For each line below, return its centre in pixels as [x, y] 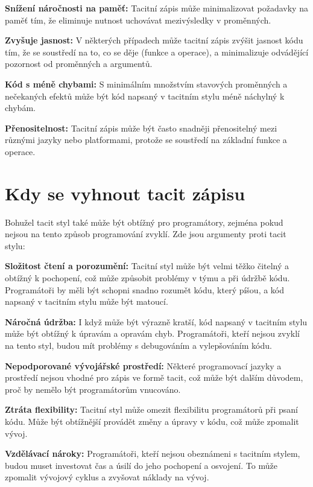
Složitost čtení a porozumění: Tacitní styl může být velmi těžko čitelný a [147, 266]
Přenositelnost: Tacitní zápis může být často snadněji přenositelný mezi [141, 128]
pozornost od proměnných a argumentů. [79, 64]
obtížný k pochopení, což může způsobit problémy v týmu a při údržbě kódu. [147, 278]
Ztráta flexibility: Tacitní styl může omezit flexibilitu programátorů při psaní [151, 409]
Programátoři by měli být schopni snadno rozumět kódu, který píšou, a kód [145, 289]
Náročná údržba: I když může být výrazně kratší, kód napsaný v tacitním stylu [156, 321]
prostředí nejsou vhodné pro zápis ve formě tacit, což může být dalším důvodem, [154, 377]
